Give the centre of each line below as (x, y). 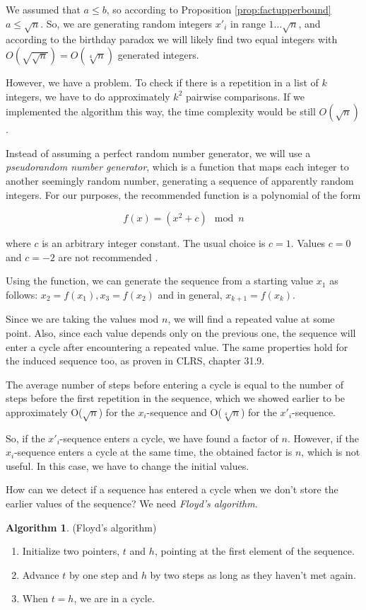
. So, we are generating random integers (126, 23)
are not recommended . (108, 257)
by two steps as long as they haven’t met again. (253, 574)
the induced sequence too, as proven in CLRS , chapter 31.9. (135, 361)
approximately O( (44, 412)
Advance (41, 574)
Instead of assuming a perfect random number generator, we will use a (158, 152)
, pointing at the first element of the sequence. (254, 551)
